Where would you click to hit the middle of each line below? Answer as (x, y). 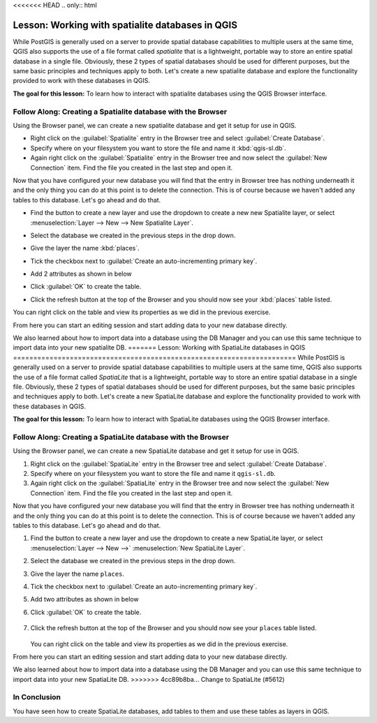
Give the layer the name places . (77, 574)
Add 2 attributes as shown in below (81, 274)
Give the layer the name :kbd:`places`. (85, 248)
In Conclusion (37, 697)
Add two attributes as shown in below (84, 599)
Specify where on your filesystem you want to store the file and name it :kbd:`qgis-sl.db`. (158, 148)
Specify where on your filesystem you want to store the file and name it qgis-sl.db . (153, 474)
